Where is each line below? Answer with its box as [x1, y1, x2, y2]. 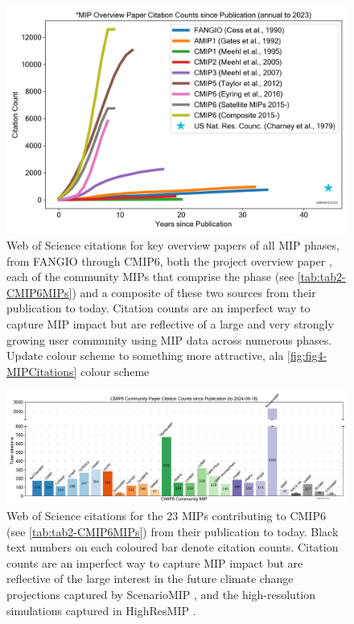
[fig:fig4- [287, 347, 327, 364]
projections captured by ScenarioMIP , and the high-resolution [6, 586, 316, 603]
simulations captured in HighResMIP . [6, 601, 196, 618]
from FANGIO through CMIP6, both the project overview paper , [6, 252, 332, 269]
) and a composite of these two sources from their [72, 283, 316, 300]
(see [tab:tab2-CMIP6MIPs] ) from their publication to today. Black [6, 523, 339, 539]
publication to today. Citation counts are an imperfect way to [6, 300, 311, 316]
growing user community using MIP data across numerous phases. [6, 331, 332, 348]
